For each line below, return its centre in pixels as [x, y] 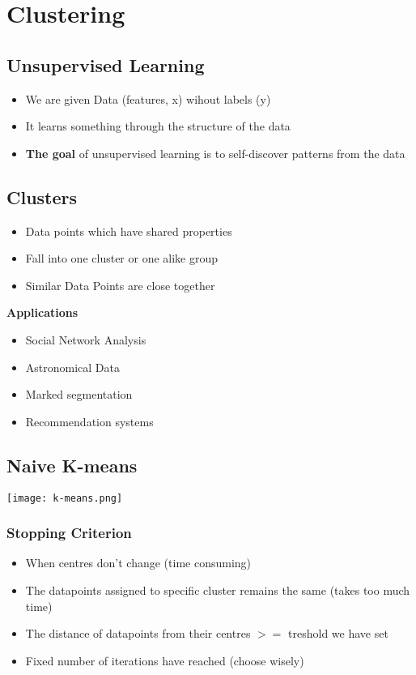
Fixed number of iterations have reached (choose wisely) [165, 660]
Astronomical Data [72, 367]
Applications [42, 312]
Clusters [42, 197]
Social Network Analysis [86, 339]
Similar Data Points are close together [120, 285]
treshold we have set [338, 633]
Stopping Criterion [69, 533]
